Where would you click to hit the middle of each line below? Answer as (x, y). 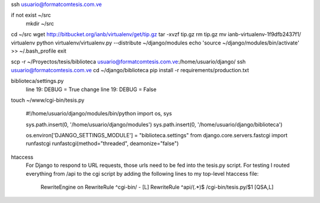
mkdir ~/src (40, 23)
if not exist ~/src (31, 15)
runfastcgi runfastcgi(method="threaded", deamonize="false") (102, 144)
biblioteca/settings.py (37, 81)
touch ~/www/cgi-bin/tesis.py (48, 100)
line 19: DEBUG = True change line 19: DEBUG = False (91, 89)
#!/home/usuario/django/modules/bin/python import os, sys (99, 114)
